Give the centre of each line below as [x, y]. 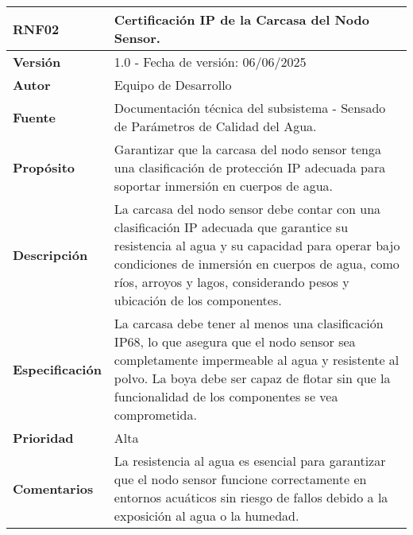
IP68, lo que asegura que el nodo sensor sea [235, 341]
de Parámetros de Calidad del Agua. [215, 126]
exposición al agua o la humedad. [206, 516]
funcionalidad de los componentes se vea [226, 396]
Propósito [44, 167]
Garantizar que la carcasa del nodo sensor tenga [247, 149]
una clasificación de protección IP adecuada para [250, 167]
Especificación [57, 369]
